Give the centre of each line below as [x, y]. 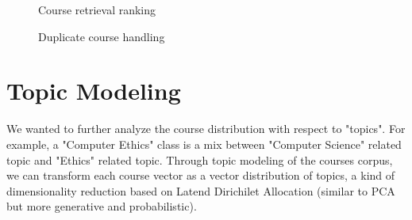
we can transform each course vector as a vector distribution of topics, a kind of [201, 175]
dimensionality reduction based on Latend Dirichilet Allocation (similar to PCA [201, 190]
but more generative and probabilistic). [102, 206]
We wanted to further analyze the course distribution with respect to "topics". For [206, 129]
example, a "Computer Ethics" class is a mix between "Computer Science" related [204, 144]
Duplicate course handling [102, 36]
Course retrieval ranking [97, 9]
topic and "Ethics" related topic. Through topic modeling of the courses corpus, [200, 159]
